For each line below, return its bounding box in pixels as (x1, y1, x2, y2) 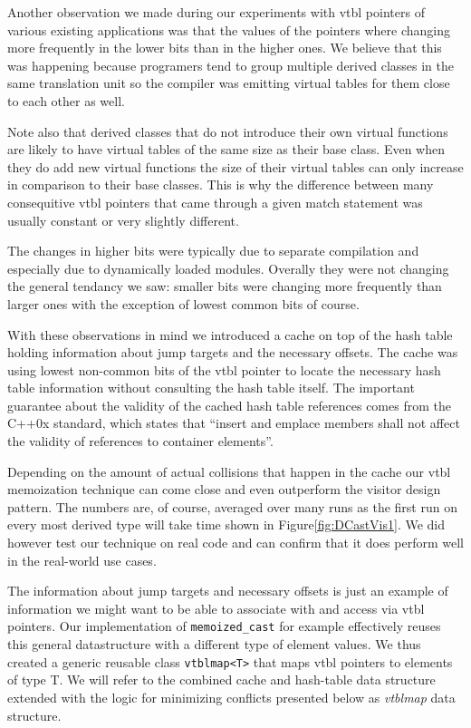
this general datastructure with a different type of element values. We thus (7, 635, 421, 654)
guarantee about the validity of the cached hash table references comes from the (7, 395, 451, 414)
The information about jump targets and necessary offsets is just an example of (7, 581, 448, 600)
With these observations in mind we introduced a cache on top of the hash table (7, 325, 453, 344)
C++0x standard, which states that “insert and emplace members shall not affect (7, 413, 460, 432)
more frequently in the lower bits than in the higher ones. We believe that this (7, 38, 442, 57)
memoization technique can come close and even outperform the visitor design (7, 480, 441, 499)
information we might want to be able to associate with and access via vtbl (7, 598, 425, 617)
